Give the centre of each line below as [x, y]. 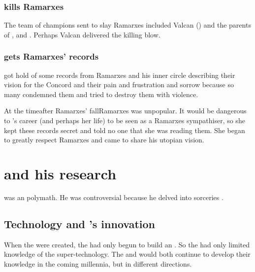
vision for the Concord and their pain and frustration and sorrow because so [119, 85]
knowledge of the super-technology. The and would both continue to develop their [127, 254]
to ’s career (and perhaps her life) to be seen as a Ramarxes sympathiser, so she [125, 120]
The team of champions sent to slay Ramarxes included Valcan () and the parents [127, 25]
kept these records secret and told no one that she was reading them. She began [125, 130]
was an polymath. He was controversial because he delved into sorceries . [114, 197]
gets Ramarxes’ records [51, 56]
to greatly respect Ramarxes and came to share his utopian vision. [104, 140]
